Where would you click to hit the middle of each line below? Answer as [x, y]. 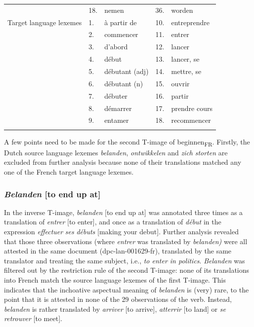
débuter [116, 95]
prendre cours [192, 108]
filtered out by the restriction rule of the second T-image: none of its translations [127, 270]
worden [182, 10]
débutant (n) [124, 83]
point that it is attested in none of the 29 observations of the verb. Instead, [118, 299]
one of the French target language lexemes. [69, 172]
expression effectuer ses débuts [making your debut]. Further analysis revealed [122, 231]
